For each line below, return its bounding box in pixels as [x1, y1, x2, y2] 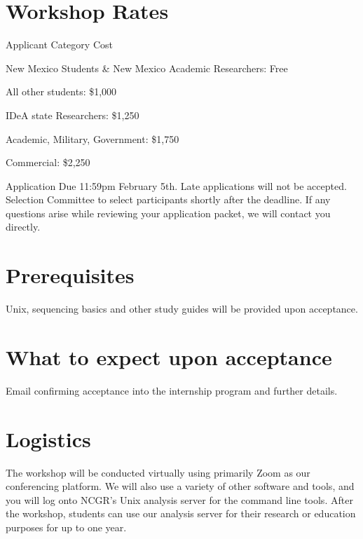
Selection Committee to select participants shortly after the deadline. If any [6, 192, 331, 207]
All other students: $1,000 [6, 84, 117, 99]
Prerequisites [6, 261, 135, 289]
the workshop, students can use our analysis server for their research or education [6, 506, 356, 521]
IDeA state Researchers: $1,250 [6, 107, 139, 122]
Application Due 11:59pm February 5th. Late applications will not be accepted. [6, 178, 347, 193]
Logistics [6, 424, 91, 453]
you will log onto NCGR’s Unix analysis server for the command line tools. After [6, 492, 353, 507]
